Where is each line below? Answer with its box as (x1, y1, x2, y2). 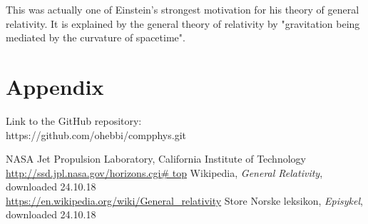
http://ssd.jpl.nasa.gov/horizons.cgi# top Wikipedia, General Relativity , (6, 165, 323, 180)
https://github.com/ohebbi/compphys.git (6, 127, 186, 142)
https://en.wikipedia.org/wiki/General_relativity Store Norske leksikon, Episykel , (6, 193, 363, 208)
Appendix (6, 71, 104, 101)
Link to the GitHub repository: (6, 113, 142, 128)
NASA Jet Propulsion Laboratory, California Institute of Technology (6, 151, 306, 166)
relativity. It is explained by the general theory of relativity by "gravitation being (6, 16, 360, 31)
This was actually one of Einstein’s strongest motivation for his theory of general (6, 2, 359, 16)
